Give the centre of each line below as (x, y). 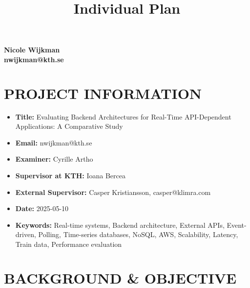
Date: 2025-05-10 (42, 208)
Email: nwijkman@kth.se (54, 142)
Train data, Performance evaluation (69, 244)
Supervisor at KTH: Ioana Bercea (71, 176)
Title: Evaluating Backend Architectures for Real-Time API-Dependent (123, 116)
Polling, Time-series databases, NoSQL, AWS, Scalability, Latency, (138, 234)
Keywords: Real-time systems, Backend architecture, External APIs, (120, 225)
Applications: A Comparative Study (69, 126)
